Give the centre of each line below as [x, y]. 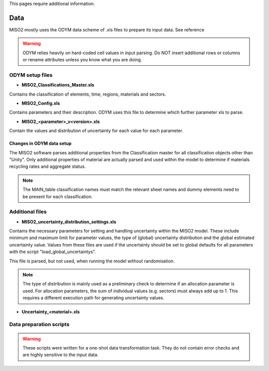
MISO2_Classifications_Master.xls [58, 85]
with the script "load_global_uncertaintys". [53, 252]
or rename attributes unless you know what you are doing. [82, 60]
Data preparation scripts [39, 325]
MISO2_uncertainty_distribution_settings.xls [69, 222]
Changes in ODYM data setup [40, 143]
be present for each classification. [58, 196]
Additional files [28, 212]
